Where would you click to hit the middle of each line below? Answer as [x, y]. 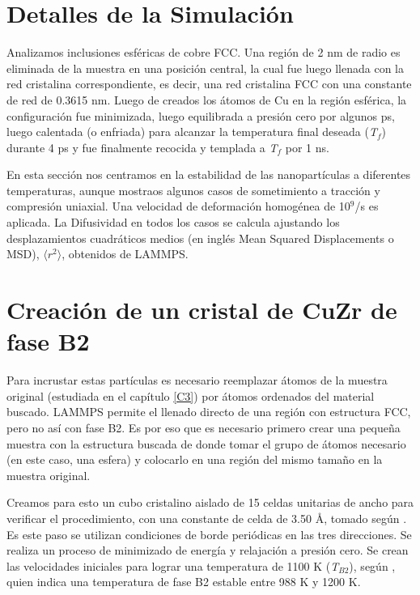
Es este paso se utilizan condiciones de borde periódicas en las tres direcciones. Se [209, 534]
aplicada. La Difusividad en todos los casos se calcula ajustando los [173, 222]
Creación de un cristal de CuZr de [202, 310]
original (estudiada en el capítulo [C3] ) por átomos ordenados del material [191, 395]
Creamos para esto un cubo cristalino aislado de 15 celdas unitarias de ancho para [210, 502]
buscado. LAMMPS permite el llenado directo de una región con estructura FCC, [209, 412]
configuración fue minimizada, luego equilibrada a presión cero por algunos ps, [201, 115]
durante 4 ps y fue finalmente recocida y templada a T [142, 147]
